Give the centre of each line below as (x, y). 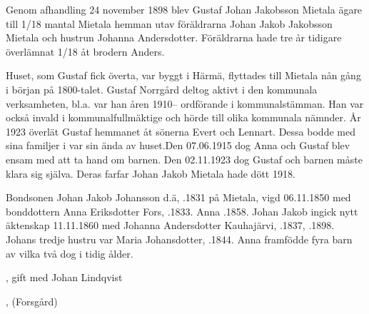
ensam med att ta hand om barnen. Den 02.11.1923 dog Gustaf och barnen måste (184, 159)
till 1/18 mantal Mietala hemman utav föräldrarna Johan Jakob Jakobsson (169, 23)
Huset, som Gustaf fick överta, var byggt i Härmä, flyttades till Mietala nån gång (183, 75)
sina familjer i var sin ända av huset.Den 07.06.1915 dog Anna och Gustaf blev (178, 145)
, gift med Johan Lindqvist (64, 277)
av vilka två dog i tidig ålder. (70, 253)
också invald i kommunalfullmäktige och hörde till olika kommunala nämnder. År (183, 117)
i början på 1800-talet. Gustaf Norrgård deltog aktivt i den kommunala (162, 89)
